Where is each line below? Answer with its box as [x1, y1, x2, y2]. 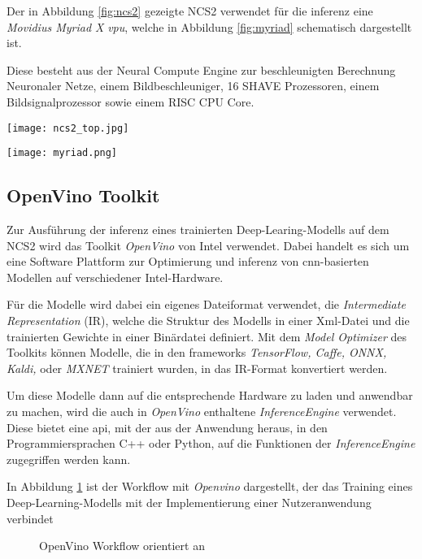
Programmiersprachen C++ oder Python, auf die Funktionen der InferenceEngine [7, 435, 415, 452]
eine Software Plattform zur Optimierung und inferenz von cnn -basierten [7, 253, 369, 270]
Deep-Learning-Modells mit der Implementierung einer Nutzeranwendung [7, 493, 372, 510]
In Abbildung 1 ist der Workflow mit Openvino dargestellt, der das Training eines [7, 478, 413, 495]
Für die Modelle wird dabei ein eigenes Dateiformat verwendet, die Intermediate [7, 296, 406, 313]
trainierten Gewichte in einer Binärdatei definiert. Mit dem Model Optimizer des [7, 327, 407, 344]
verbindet [7, 509, 54, 526]
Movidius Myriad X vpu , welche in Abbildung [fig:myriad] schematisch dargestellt [7, 18, 412, 35]
